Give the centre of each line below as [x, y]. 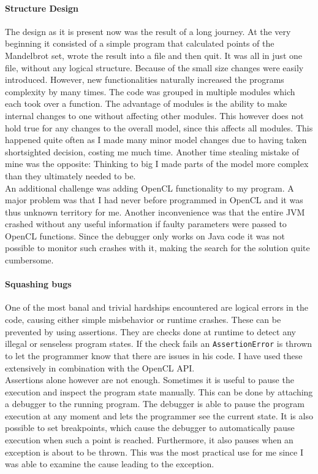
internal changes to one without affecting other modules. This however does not [154, 115]
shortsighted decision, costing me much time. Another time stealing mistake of [152, 151]
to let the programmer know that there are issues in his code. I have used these [154, 355]
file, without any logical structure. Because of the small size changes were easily [154, 67]
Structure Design [42, 8]
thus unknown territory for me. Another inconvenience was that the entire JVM [155, 212]
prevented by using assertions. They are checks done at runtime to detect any [150, 331]
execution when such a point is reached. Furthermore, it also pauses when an [149, 440]
